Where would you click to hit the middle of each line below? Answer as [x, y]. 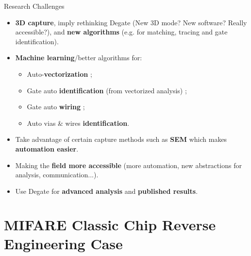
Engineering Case [63, 243]
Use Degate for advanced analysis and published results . [107, 191]
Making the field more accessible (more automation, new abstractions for [128, 165]
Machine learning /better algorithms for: [79, 58]
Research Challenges [34, 6]
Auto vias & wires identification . [78, 123]
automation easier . [47, 148]
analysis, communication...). [57, 175]
